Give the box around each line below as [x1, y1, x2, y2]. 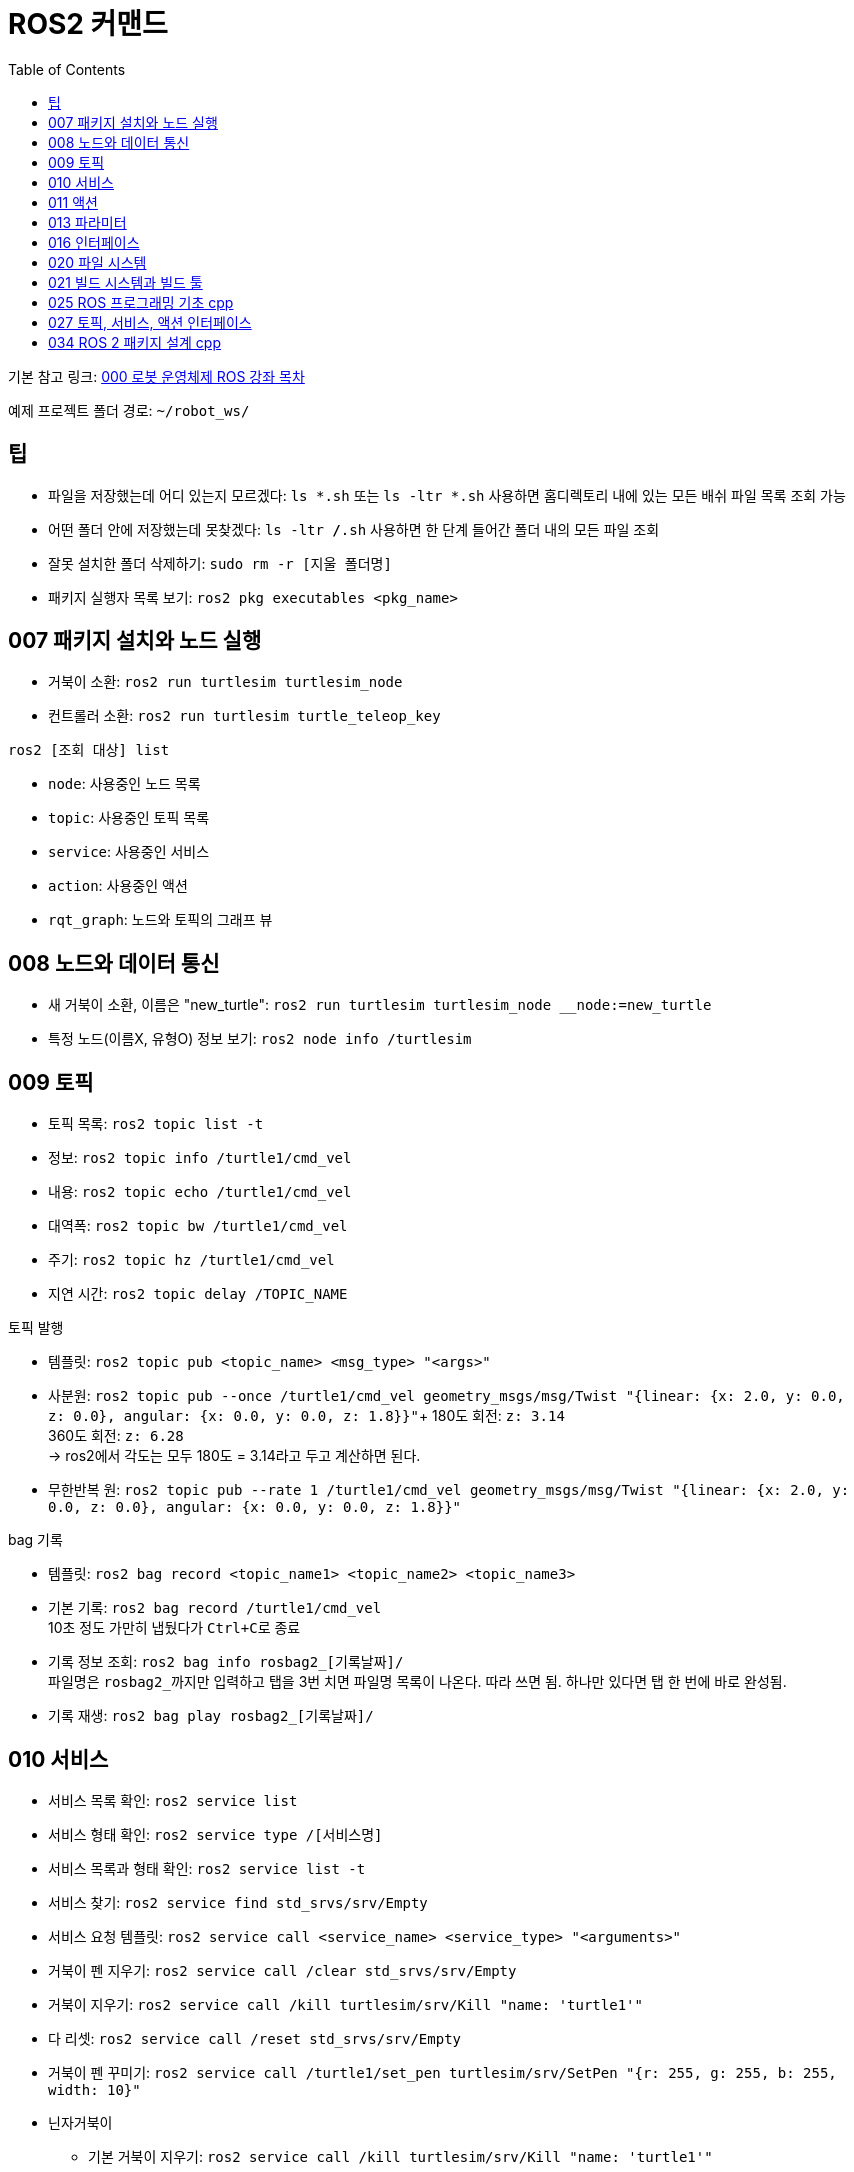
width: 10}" [48, 2081, 141, 2098]
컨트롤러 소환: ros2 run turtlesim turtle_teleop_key [48, 707, 441, 725]
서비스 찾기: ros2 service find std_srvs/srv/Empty [48, 1893, 428, 1911]
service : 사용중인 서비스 [48, 843, 210, 861]
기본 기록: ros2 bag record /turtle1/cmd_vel [48, 1599, 382, 1617]
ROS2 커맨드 [8, 7, 168, 41]
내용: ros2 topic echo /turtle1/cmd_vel [48, 1183, 352, 1201]
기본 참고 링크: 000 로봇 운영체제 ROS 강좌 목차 [8, 367, 305, 385]
